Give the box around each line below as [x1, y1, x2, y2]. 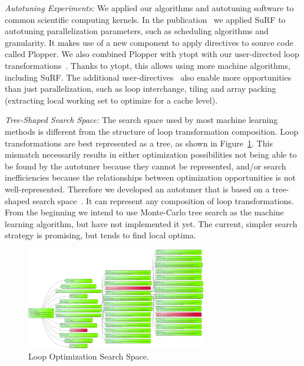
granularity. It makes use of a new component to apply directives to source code [5, 36, 293, 48]
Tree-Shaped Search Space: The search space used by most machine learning [5, 114, 278, 126]
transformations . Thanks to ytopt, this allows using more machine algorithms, [5, 59, 290, 71]
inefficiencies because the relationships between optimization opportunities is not [5, 171, 296, 184]
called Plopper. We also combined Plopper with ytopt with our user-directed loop [5, 48, 299, 60]
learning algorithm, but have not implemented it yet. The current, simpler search [5, 217, 298, 229]
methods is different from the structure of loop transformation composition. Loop [5, 125, 299, 137]
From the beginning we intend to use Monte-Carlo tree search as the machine [5, 206, 284, 218]
